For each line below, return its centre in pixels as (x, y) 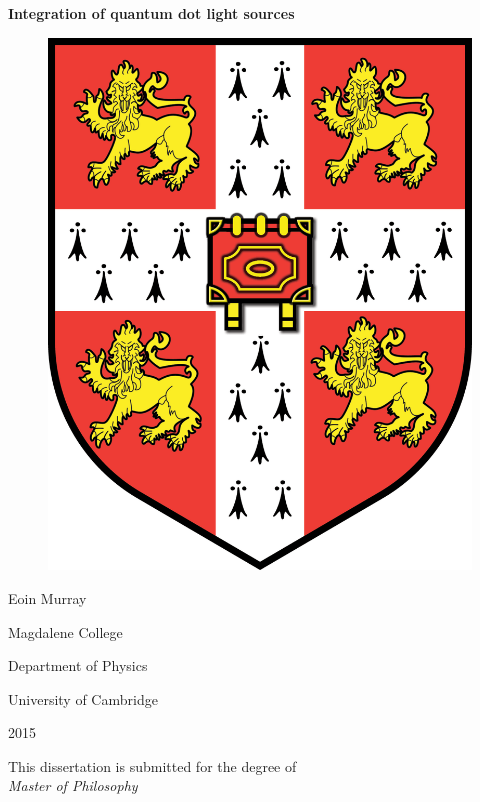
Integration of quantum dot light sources (151, 13)
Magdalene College (65, 631)
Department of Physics (78, 665)
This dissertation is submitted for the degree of (152, 765)
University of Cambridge (83, 698)
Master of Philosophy (73, 785)
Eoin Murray (47, 597)
